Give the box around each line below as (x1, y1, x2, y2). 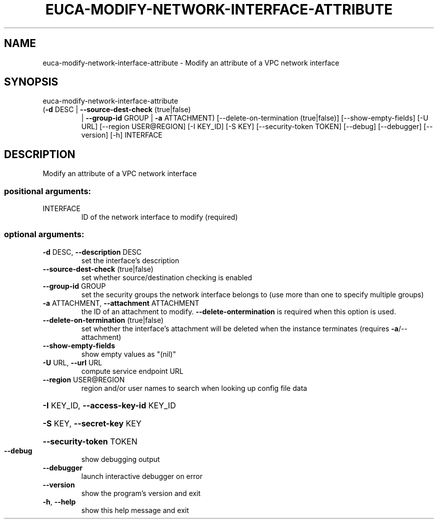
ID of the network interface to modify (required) (81, 213, 238, 222)
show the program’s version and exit (81, 488, 201, 497)
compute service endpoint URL (81, 366, 183, 375)
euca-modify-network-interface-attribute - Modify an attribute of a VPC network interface (42, 58, 339, 67)
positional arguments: (4, 186, 91, 196)
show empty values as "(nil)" (81, 349, 176, 358)
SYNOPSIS (4, 76, 58, 89)
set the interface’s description (81, 256, 179, 265)
